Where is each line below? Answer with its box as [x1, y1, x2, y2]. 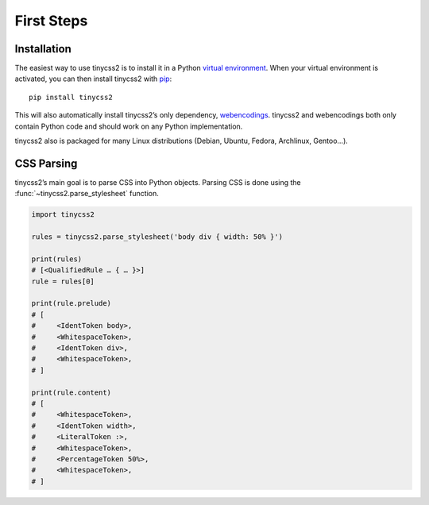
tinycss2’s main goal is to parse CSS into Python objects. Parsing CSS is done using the [14, 177, 301, 187]
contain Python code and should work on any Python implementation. [14, 121, 243, 131]
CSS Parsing [14, 156, 78, 170]
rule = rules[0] [31, 276, 95, 286]
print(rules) [31, 254, 83, 264]
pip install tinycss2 [29, 92, 113, 102]
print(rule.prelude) [31, 299, 111, 308]
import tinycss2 [31, 210, 95, 219]
